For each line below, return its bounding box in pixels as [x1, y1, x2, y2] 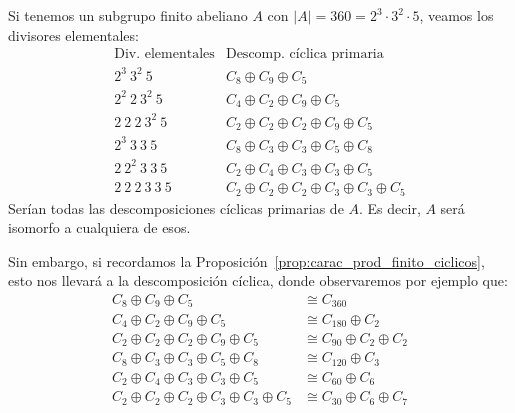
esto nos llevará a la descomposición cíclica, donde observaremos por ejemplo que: [8, 270, 508, 291]
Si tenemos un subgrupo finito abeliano [8, 5, 248, 25]
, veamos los [419, 5, 494, 25]
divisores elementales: [8, 24, 139, 45]
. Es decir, [359, 197, 421, 218]
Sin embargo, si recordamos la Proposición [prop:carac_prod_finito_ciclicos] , [8, 250, 485, 271]
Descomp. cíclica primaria [225, 47, 384, 62]
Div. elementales [114, 47, 215, 62]
